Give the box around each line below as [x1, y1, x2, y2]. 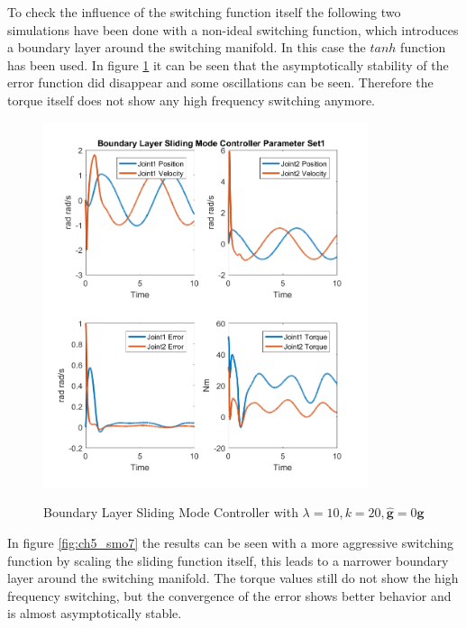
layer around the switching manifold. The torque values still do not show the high [7, 569, 459, 587]
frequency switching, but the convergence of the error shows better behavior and [7, 586, 452, 605]
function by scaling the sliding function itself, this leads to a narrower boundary [7, 551, 449, 569]
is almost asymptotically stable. [7, 604, 182, 623]
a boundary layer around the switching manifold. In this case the [7, 38, 366, 57]
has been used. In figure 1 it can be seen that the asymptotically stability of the [7, 55, 449, 74]
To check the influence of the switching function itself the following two [7, 3, 401, 21]
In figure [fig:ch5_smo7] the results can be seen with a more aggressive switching [7, 533, 453, 552]
